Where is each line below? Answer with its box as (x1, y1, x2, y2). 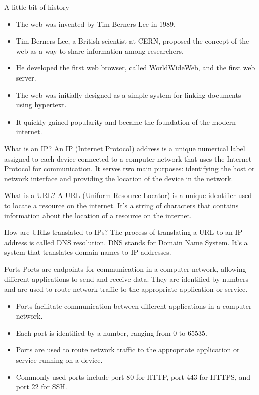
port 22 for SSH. (16, 381, 67, 392)
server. (16, 72, 36, 83)
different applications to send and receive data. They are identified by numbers (4, 273, 248, 284)
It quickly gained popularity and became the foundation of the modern (16, 116, 236, 127)
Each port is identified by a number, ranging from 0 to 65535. (16, 327, 207, 338)
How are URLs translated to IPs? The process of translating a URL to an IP (4, 227, 243, 238)
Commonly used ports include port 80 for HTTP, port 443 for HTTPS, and (16, 371, 250, 382)
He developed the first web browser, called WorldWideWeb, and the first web (16, 62, 255, 73)
